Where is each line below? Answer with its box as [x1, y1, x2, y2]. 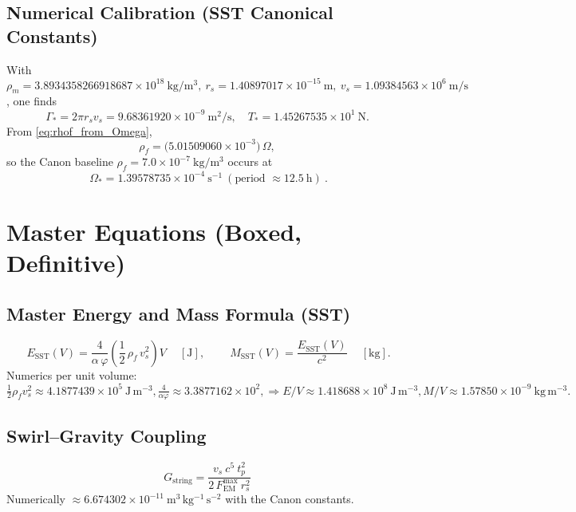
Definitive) [6, 246, 125, 279]
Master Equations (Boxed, [6, 215, 302, 247]
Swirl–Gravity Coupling [6, 423, 207, 447]
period [235, 172, 266, 184]
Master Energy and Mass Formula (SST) [6, 301, 351, 325]
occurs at [227, 153, 273, 170]
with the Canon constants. [225, 490, 354, 507]
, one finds [6, 93, 57, 109]
